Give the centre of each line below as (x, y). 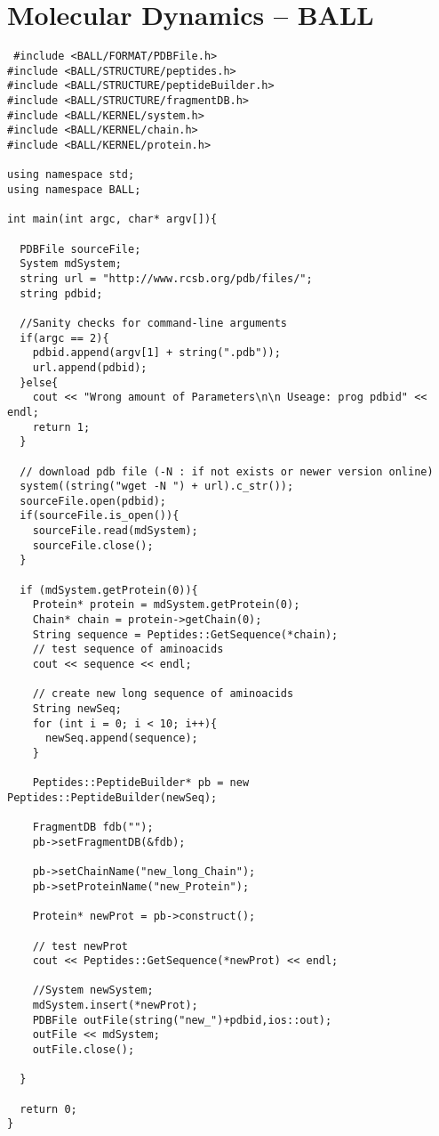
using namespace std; (71, 175)
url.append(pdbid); (90, 367)
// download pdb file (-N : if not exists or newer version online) (227, 471)
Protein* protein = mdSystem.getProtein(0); (166, 605)
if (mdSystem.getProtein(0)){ (109, 590)
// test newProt (80, 946)
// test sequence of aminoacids (128, 649)
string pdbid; (61, 293)
